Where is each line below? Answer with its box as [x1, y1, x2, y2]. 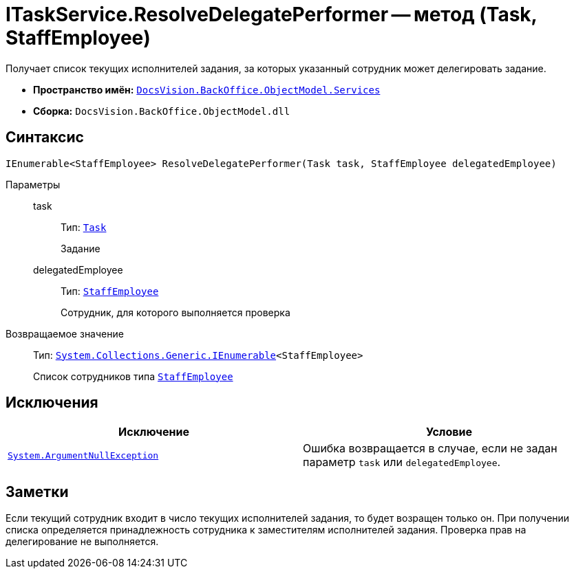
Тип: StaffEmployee [61, 285, 159, 297]
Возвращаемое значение [6, 327, 124, 340]
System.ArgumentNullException [8, 450, 159, 461]
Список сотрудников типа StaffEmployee [33, 370, 233, 382]
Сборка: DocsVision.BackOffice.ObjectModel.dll [33, 104, 290, 117]
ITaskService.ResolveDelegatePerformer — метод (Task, [6, 3, 538, 26]
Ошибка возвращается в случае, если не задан [303, 441, 557, 456]
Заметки [6, 483, 69, 500]
